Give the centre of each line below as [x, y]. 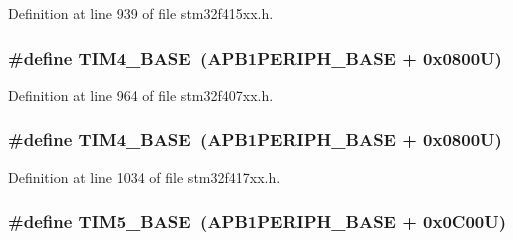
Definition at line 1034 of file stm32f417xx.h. [144, 176]
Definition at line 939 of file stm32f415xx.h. [141, 13]
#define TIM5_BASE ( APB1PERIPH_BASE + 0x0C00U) [257, 221]
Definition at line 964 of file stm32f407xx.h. [141, 94]
